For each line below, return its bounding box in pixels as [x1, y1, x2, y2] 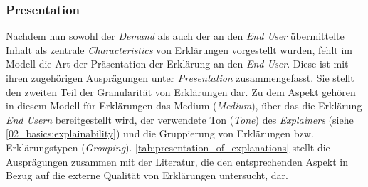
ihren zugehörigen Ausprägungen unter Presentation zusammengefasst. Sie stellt [6, 70, 354, 85]
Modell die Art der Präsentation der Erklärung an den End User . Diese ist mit [6, 56, 349, 71]
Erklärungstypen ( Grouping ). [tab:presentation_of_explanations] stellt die [6, 139, 330, 154]
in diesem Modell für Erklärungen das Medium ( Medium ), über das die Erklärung [6, 98, 362, 113]
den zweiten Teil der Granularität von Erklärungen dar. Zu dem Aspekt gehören [6, 84, 356, 99]
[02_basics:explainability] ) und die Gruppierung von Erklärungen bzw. [6, 126, 314, 141]
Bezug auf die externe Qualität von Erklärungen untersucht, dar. [6, 168, 288, 183]
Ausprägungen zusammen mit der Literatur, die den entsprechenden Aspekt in [6, 154, 348, 169]
